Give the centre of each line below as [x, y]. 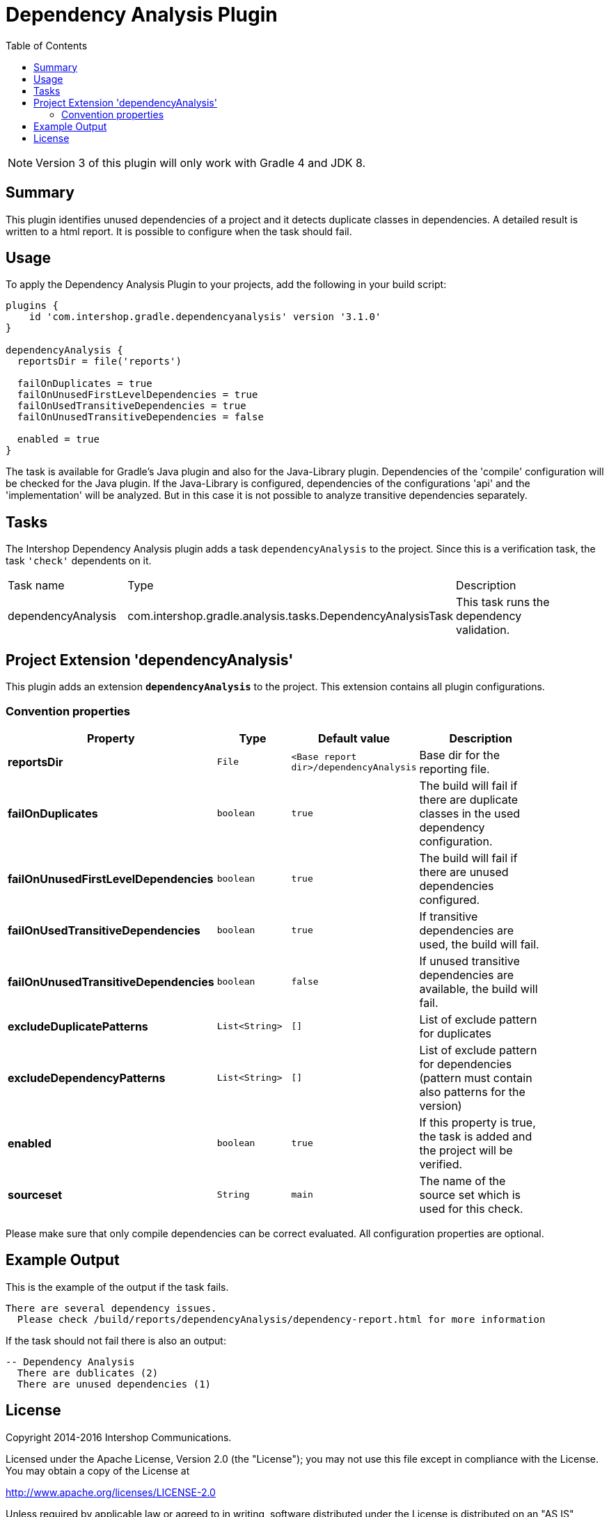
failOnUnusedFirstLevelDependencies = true [137, 395]
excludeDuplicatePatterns [78, 1026]
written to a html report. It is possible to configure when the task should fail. [179, 231]
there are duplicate [469, 799]
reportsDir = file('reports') [99, 362]
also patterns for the [472, 1091]
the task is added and [476, 1136]
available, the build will [478, 988]
